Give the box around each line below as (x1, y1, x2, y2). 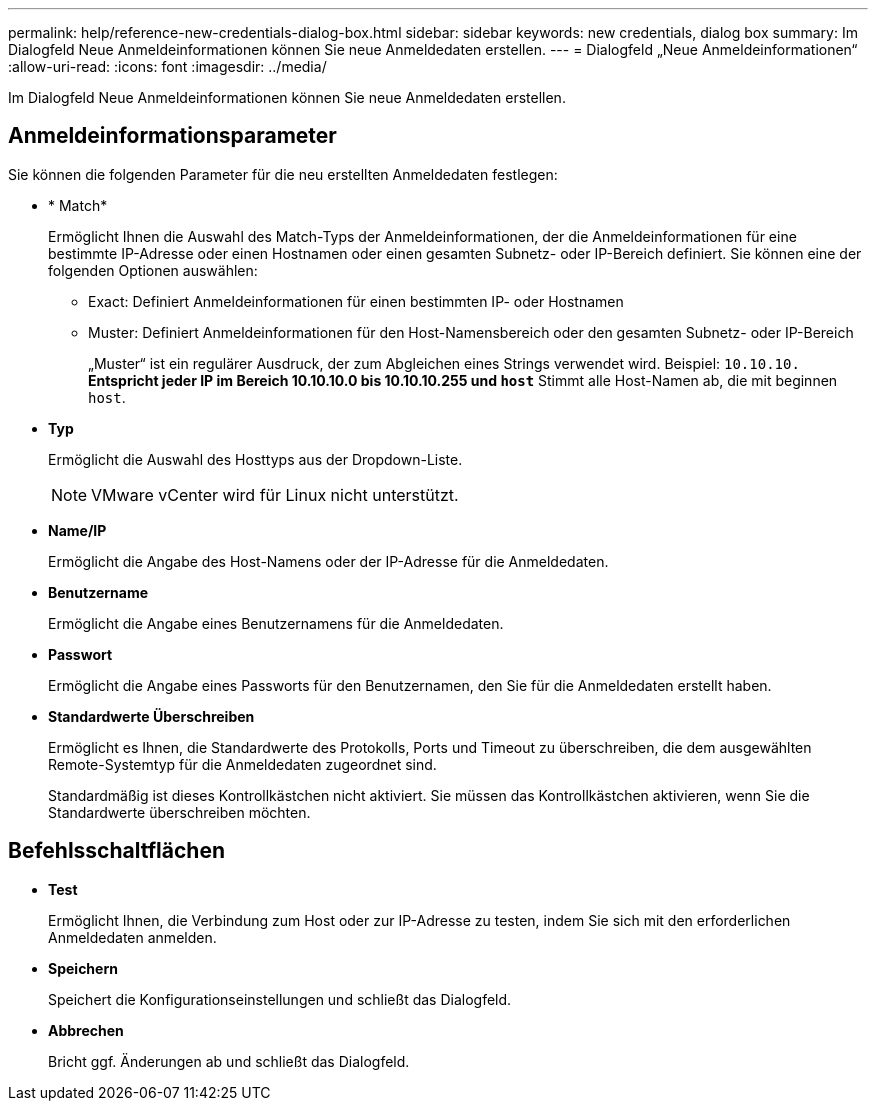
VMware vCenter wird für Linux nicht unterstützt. (91, 484, 459, 505)
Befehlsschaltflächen (8, 838, 225, 864)
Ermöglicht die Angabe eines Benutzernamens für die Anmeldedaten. (48, 614, 504, 632)
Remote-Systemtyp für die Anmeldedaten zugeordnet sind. (48, 755, 437, 773)
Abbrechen (48, 1021, 124, 1039)
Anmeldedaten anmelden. (48, 928, 217, 946)
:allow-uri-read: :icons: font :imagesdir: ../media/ (8, 58, 327, 75)
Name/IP (48, 521, 107, 539)
